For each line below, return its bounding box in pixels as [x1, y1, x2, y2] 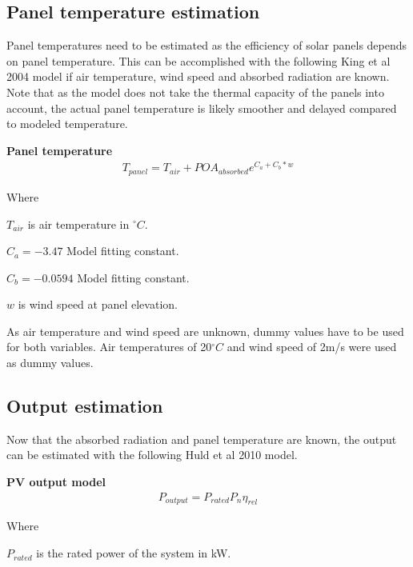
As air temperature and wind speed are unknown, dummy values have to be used [6, 322, 404, 339]
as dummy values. [6, 354, 94, 371]
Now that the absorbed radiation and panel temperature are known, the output [6, 430, 397, 447]
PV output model [6, 473, 106, 490]
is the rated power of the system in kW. [36, 545, 231, 561]
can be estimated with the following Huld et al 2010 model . [6, 446, 298, 463]
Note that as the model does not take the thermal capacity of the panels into [6, 83, 384, 100]
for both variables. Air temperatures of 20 [6, 338, 212, 355]
